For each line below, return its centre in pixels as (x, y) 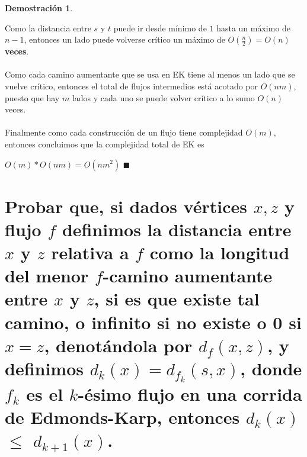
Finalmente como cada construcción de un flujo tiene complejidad (124, 132)
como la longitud (220, 252)
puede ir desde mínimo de (160, 28)
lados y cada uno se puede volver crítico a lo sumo (163, 97)
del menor (47, 276)
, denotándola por (118, 345)
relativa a (90, 252)
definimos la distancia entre (177, 229)
